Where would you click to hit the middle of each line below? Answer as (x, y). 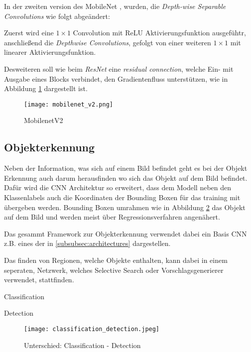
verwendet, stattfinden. (39, 280)
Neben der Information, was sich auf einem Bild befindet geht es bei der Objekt (126, 168)
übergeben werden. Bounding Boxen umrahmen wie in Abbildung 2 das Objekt (125, 207)
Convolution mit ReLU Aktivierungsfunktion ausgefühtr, (159, 33)
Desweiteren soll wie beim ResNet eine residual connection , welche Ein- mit (119, 68)
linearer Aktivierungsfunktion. (50, 52)
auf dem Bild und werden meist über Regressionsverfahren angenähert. (112, 217)
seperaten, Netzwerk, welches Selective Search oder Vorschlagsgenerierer (114, 270)
